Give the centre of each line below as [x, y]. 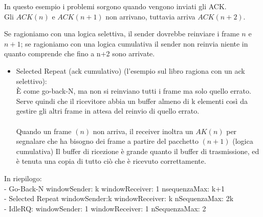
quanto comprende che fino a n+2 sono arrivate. [80, 53]
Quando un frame [44, 131]
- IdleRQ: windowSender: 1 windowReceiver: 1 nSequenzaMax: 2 [105, 208]
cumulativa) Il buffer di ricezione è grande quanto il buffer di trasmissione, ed [138, 151]
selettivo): [31, 81]
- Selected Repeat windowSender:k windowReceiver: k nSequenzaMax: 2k [119, 198]
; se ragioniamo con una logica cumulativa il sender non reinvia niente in [134, 43]
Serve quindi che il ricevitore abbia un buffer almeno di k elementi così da [132, 101]
